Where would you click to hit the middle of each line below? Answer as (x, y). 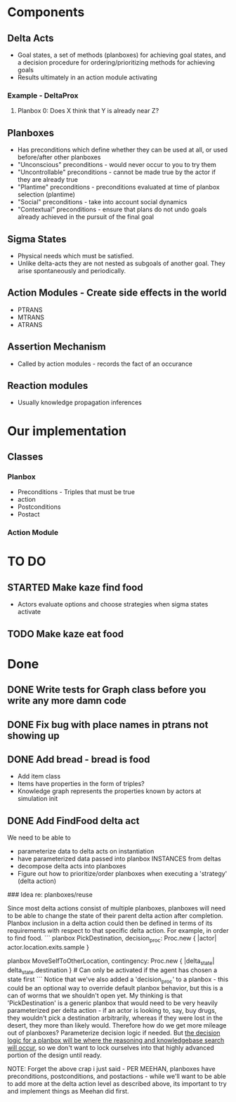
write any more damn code (67, 701)
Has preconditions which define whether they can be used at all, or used (123, 150)
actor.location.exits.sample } (48, 947)
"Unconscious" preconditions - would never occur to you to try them (117, 165)
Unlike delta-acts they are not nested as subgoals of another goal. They (122, 263)
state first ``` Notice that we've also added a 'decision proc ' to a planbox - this (118, 980)
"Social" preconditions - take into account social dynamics (102, 202)
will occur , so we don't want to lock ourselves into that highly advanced (111, 1048)
